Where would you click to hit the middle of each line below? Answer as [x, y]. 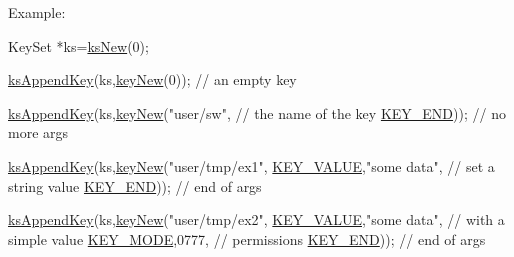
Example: [37, 12]
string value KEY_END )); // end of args [135, 185]
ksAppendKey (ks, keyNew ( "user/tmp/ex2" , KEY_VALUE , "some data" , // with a [256, 219]
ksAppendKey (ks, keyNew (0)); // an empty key [152, 79]
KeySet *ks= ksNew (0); [78, 45]
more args [38, 132]
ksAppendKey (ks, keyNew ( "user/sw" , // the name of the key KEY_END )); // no [257, 112]
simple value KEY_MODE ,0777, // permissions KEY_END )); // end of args [247, 238]
